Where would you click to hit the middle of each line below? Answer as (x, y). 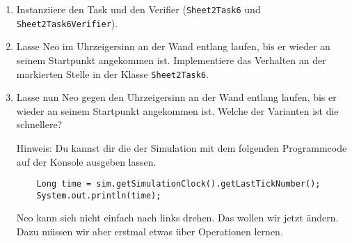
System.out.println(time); (99, 195)
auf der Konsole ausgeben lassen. (86, 161)
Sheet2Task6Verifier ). (67, 23)
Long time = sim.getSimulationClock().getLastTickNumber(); (178, 184)
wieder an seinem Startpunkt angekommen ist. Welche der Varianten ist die (177, 110)
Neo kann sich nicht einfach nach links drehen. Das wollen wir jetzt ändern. (177, 218)
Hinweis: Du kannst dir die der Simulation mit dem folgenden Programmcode (182, 147)
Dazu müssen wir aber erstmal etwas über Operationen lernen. (150, 232)
